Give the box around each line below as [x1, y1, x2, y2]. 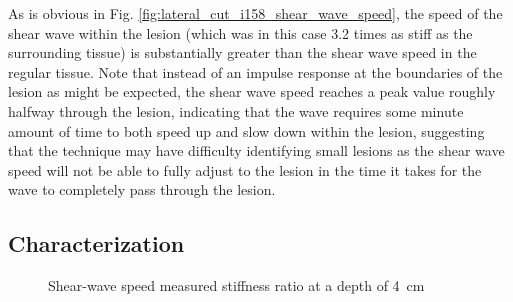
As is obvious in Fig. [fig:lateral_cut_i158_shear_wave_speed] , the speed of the [8, 3, 503, 23]
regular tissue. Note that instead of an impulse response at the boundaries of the [8, 61, 503, 82]
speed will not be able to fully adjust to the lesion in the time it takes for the [8, 159, 482, 180]
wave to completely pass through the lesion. [8, 179, 276, 200]
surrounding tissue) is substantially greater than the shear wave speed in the [8, 42, 477, 63]
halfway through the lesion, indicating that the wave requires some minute [8, 100, 464, 121]
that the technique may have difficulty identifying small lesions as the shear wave [8, 140, 505, 161]
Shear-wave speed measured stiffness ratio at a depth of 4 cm [48, 275, 425, 296]
